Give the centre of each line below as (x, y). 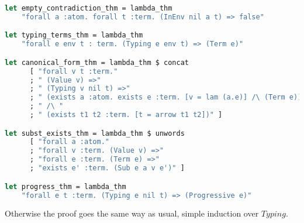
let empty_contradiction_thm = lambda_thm (89, 8)
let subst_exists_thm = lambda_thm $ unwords (95, 133)
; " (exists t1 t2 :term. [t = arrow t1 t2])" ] (126, 115)
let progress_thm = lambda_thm (65, 186)
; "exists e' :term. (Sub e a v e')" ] (107, 168)
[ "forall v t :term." (74, 71)
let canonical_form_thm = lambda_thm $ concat (97, 62)
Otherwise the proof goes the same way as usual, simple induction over (132, 213)
